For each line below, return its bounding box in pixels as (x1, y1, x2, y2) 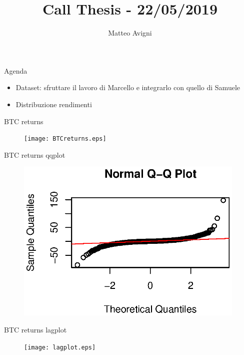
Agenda (4, 65, 27, 76)
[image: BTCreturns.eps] (24, 135, 106, 143)
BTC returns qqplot (4, 149, 65, 160)
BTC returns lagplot (4, 324, 67, 334)
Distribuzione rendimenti (15, 99, 92, 109)
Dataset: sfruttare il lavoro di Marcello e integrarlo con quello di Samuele (15, 82, 240, 93)
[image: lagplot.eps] (24, 343, 96, 351)
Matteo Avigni (108, 28, 152, 38)
